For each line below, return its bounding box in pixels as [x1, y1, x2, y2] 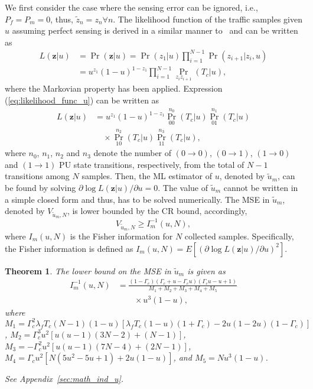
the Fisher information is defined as [5, 242, 133, 254]
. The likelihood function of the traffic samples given [113, 12, 302, 25]
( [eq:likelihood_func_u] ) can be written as [5, 93, 159, 106]
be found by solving [5, 181, 76, 194]
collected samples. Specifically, [184, 230, 294, 242]
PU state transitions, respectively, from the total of [59, 158, 244, 170]
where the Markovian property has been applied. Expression [5, 82, 223, 95]
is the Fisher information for [70, 230, 173, 242]
